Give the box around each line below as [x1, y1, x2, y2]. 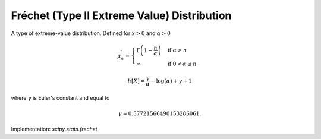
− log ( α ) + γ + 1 [150, 77, 193, 84]
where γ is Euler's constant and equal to [11, 94, 110, 102]
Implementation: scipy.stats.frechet [11, 125, 97, 132]
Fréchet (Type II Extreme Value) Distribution [11, 9, 232, 22]
